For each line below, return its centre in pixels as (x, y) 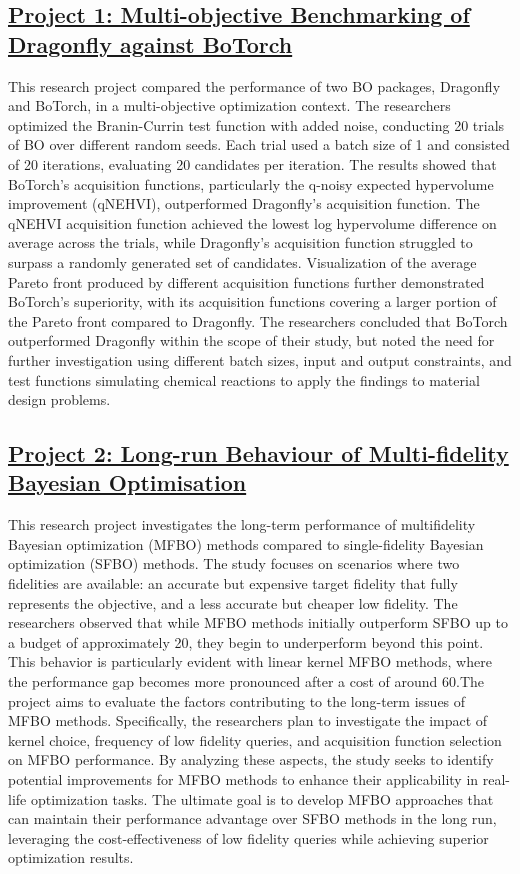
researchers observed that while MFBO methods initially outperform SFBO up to (258, 622)
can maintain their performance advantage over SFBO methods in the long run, (252, 818)
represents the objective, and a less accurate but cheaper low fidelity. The (233, 602)
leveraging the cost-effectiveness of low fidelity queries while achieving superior (248, 837)
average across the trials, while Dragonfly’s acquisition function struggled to (240, 242)
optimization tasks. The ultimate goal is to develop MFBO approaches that (262, 798)
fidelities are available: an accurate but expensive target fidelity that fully (233, 583)
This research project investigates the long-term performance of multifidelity (242, 524)
